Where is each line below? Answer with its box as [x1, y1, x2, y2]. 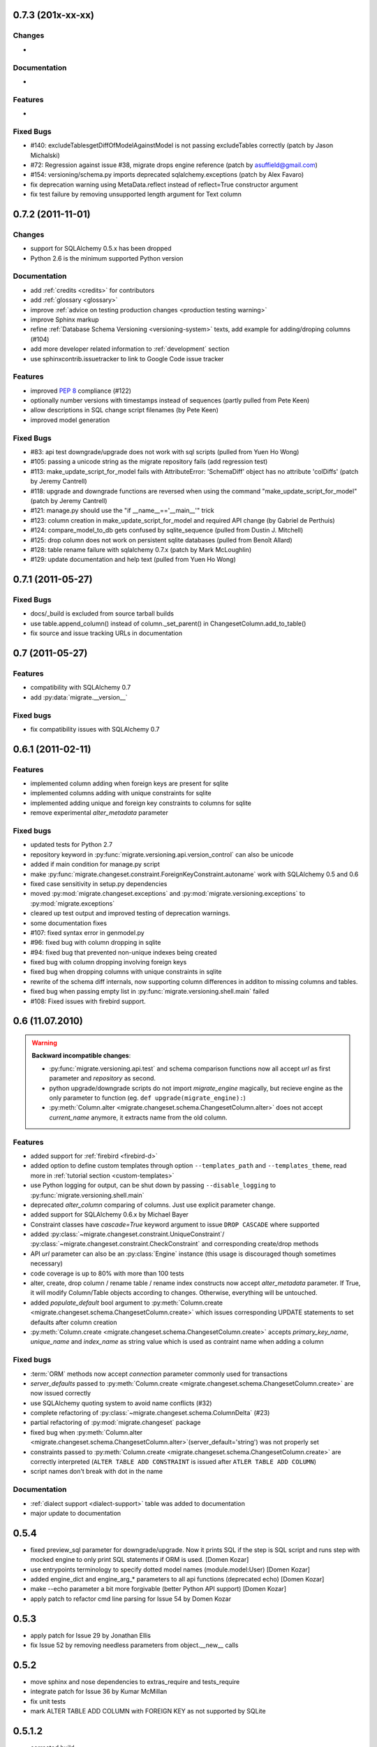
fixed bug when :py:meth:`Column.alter [30, 1428, 143, 1436]
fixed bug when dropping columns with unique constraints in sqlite [30, 968, 222, 976]
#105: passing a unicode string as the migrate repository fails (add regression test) [30, 458, 268, 466]
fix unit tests [30, 1697, 66, 1705]
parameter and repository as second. [49, 1074, 156, 1082]
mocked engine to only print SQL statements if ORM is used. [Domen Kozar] [30, 1556, 249, 1564]
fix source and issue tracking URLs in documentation [30, 629, 183, 637]
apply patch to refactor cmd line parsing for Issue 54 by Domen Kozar [30, 1594, 232, 1603]
